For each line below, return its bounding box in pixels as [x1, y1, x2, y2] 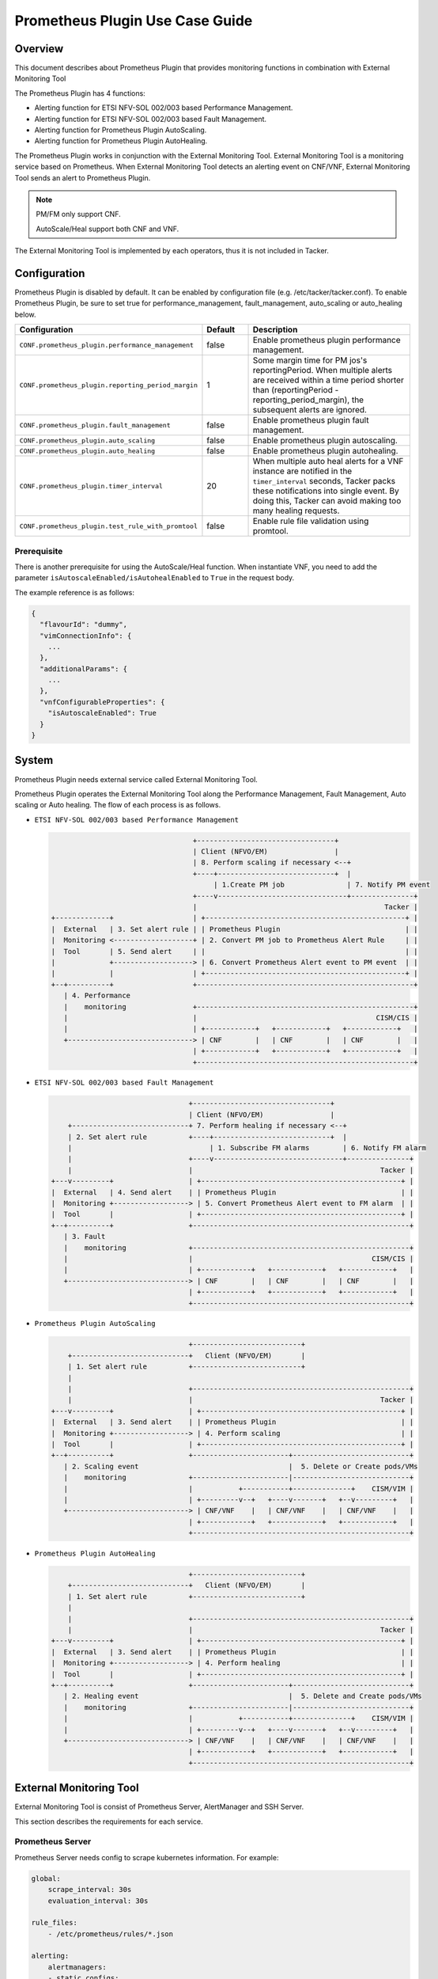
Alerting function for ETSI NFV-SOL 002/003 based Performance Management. [34, 103, 293, 112]
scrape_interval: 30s [47, 1885, 132, 1894]
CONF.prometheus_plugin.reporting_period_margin [19, 381, 198, 389]
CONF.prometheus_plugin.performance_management [19, 340, 194, 349]
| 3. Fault [63, 1232, 106, 1241]
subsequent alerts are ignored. [252, 405, 368, 416]
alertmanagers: [47, 1962, 107, 1971]
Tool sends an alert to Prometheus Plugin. [14, 173, 151, 182]
